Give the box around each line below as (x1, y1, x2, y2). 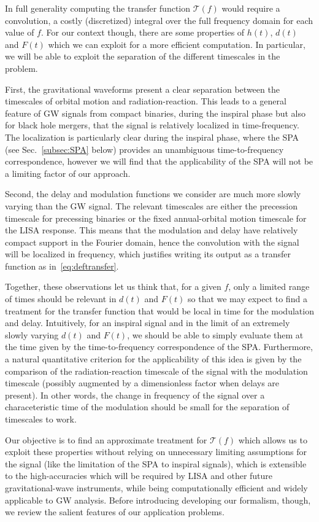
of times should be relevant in (5, 292, 117, 305)
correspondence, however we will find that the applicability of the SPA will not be (5, 155, 313, 168)
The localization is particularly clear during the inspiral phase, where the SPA (5, 130, 299, 143)
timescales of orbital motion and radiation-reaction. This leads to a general (5, 95, 286, 107)
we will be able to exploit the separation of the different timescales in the (5, 50, 280, 63)
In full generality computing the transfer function (5, 2, 191, 14)
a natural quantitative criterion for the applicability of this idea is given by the (5, 353, 302, 365)
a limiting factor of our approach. (5, 166, 131, 179)
